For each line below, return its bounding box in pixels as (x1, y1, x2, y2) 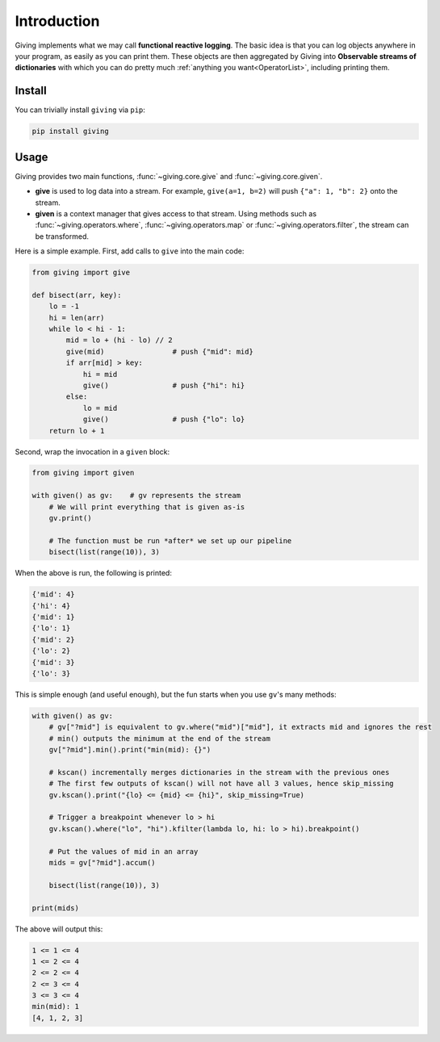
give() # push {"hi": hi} (82, 380, 245, 390)
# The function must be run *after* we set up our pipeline (48, 536, 292, 545)
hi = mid (82, 370, 118, 379)
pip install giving (31, 127, 109, 136)
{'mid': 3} (31, 658, 75, 667)
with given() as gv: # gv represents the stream (31, 491, 241, 500)
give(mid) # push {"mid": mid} (65, 347, 254, 356)
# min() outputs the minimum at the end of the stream (48, 734, 270, 743)
